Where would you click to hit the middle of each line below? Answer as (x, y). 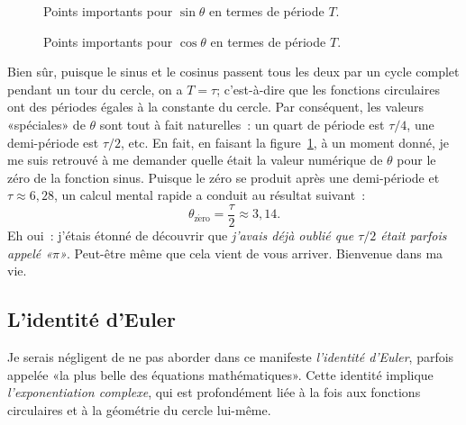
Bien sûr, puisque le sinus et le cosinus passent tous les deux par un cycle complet (233, 72)
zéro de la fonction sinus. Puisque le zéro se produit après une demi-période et (224, 177)
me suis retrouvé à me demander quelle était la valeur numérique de (195, 160)
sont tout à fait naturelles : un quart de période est (242, 124)
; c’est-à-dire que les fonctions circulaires (328, 89)
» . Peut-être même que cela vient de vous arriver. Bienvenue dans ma (251, 253)
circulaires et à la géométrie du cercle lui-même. (139, 409)
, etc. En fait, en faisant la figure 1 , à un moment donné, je (285, 142)
